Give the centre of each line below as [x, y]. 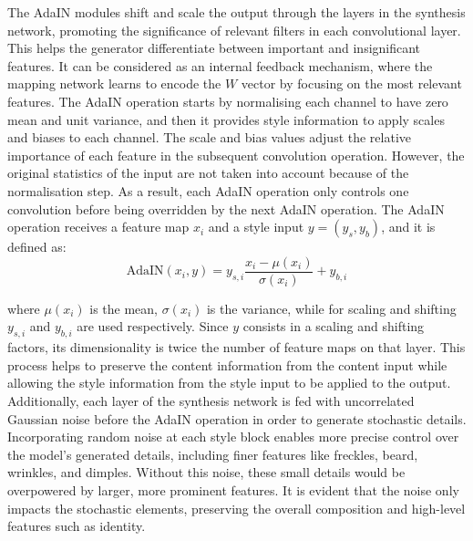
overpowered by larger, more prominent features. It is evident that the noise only [233, 489]
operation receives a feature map [98, 227]
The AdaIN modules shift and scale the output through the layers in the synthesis [236, 12]
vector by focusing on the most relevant [351, 83]
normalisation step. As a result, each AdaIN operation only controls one [208, 190]
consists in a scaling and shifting [334, 326]
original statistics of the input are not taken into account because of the [208, 173]
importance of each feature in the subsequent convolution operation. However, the [236, 155]
